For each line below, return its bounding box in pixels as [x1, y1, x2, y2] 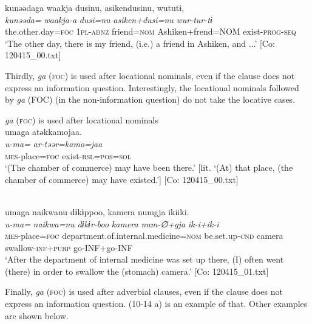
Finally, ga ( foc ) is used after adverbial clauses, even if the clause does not [5, 285, 283, 298]
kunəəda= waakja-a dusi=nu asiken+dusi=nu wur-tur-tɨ [5, 13, 212, 26]
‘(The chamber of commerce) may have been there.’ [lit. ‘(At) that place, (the [5, 161, 293, 174]
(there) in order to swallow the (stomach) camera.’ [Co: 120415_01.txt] [5, 264, 269, 277]
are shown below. [5, 309, 69, 322]
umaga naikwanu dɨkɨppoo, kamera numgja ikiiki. [5, 205, 189, 218]
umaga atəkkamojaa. [5, 125, 82, 138]
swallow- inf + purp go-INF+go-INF [5, 241, 133, 253]
